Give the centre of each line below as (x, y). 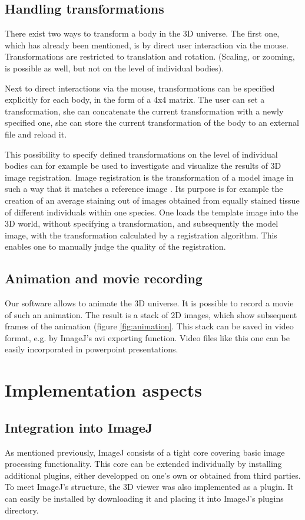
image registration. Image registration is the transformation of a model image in (149, 177)
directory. (22, 510)
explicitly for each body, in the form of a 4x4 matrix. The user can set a (135, 99)
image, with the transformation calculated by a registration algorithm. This (141, 235)
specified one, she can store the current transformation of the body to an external (152, 122)
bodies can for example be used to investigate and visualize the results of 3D (143, 166)
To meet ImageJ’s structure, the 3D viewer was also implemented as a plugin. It (149, 487)
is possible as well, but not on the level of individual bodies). (115, 68)
